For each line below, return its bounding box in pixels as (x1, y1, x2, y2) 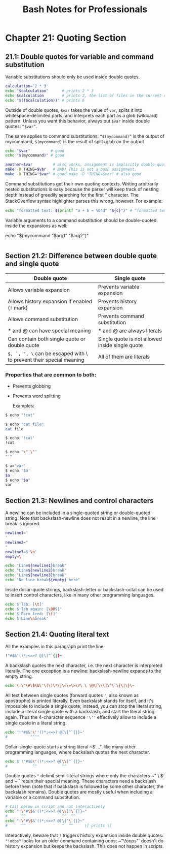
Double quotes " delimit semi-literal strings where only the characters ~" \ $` (5, 773, 165, 779)
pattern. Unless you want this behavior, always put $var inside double (5, 118, 150, 124)
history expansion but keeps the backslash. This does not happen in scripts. (5, 843, 164, 849)
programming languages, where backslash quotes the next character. (5, 749, 150, 755)
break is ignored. (5, 521, 40, 527)
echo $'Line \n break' (5, 616, 49, 621)
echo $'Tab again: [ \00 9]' (5, 606, 62, 612)
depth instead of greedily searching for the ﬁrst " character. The (5, 192, 139, 198)
